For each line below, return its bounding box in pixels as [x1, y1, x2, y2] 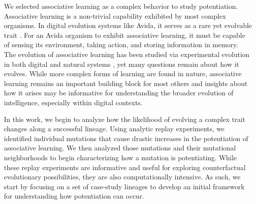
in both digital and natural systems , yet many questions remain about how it [4, 58, 239, 69]
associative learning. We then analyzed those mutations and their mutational [4, 143, 236, 153]
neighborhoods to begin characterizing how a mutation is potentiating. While [4, 152, 237, 162]
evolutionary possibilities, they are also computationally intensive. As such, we [4, 172, 241, 182]
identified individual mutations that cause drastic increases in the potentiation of [4, 133, 248, 143]
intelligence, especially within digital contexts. [4, 97, 143, 107]
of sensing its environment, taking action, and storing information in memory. [4, 39, 238, 50]
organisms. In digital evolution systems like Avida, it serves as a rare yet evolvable [4, 20, 252, 30]
